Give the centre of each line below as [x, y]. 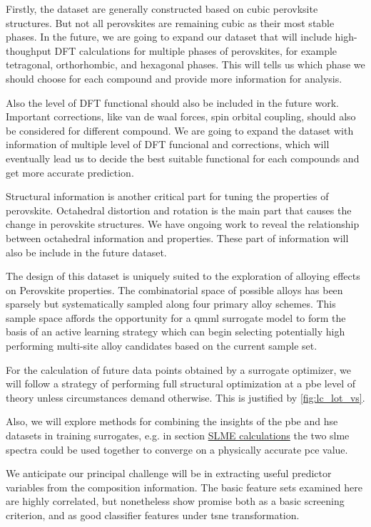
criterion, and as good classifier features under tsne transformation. [153, 515]
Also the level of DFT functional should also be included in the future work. [173, 102]
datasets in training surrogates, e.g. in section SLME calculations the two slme [178, 435]
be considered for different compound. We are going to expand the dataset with [180, 130]
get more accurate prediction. [70, 172]
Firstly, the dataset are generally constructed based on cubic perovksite [162, 9]
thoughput [29, 50]
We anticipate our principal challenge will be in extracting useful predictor [169, 473]
